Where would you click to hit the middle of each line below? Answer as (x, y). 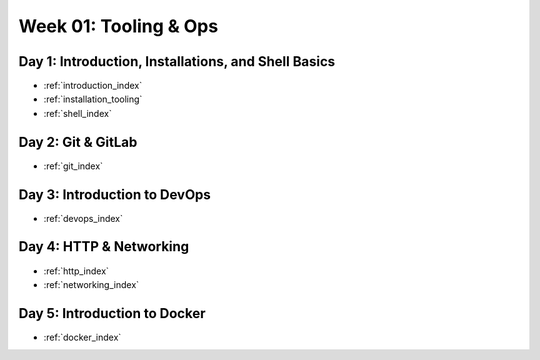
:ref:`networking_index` (91, 284)
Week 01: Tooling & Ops (118, 26)
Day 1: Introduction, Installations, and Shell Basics (177, 61)
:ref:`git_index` (73, 166)
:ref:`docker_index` (82, 337)
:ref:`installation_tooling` (93, 99)
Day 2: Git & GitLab (78, 141)
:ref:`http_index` (76, 271)
